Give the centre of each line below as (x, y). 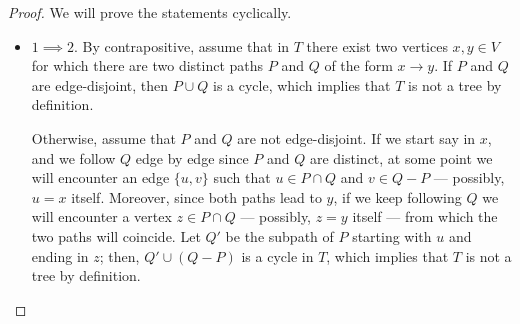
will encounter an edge (100, 177)
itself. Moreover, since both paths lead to (196, 196)
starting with (392, 235)
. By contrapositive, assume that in (181, 45)
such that (242, 177)
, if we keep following (397, 196)
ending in (60, 255)
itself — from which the (425, 216)
